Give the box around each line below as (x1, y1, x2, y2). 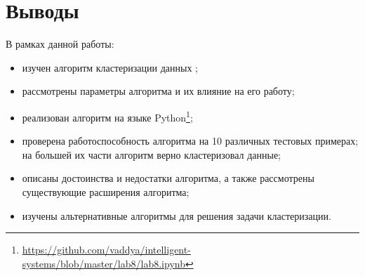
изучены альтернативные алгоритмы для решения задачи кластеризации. (22, 208, 331, 223)
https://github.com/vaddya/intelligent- (22, 242, 191, 257)
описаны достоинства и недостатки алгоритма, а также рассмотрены (22, 171, 314, 185)
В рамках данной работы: (6, 37, 114, 51)
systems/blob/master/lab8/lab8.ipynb (22, 256, 185, 270)
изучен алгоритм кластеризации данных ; (22, 60, 198, 74)
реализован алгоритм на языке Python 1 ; (22, 107, 193, 124)
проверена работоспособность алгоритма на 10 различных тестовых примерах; (22, 133, 359, 148)
